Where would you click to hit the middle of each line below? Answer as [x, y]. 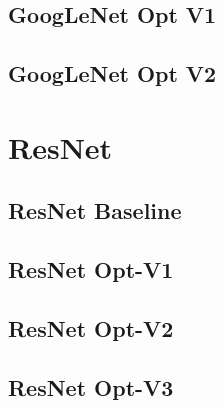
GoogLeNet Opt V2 [112, 73]
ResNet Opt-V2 [91, 327]
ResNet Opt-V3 [91, 386]
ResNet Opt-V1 [91, 269]
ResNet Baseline [95, 210]
